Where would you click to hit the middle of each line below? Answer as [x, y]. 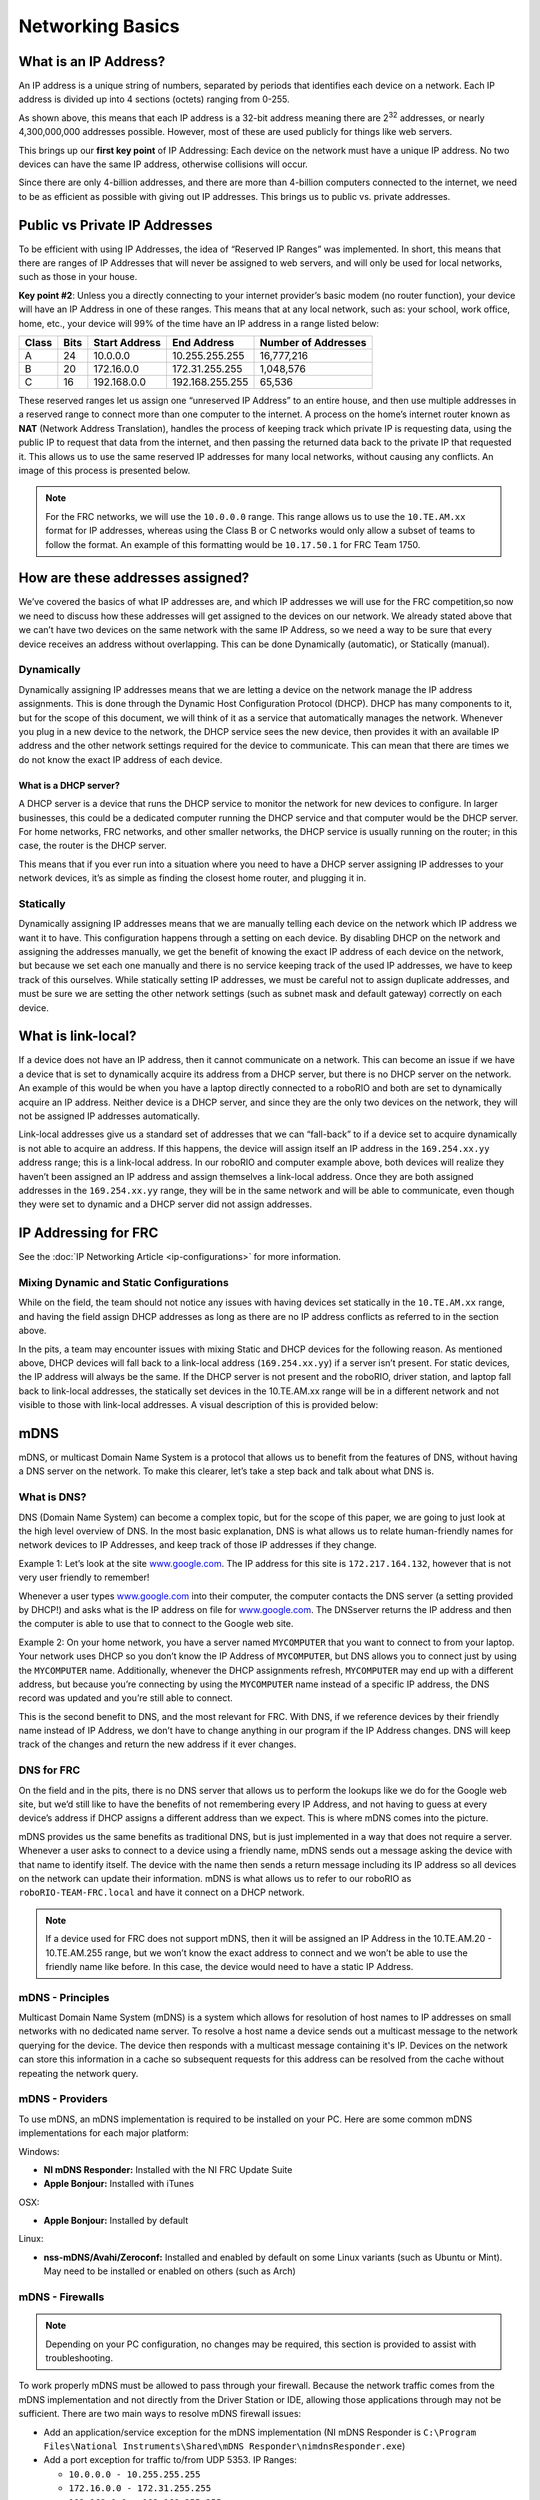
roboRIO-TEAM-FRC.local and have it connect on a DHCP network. [161, 1892]
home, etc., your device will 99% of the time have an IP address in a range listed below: [199, 323]
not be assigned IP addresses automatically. [109, 1116]
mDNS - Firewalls [61, 2297]
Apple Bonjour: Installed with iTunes [119, 2184]
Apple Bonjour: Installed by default [116, 2221]
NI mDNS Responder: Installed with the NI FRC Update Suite [168, 2169]
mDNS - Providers [63, 2099]
